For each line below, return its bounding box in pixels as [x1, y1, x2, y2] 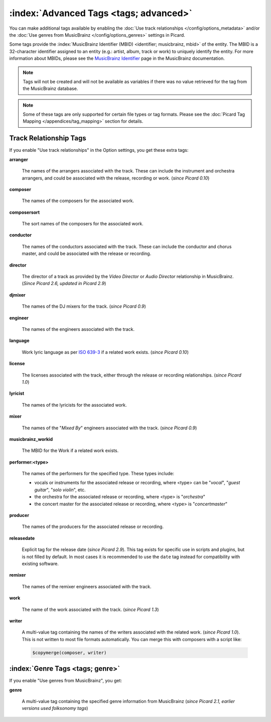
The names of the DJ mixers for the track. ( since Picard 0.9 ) [22, 303, 147, 309]
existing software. [22, 561, 59, 567]
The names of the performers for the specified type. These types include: [22, 471, 175, 477]
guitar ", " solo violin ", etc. [34, 487, 86, 493]
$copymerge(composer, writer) [32, 650, 107, 656]
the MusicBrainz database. [23, 85, 78, 92]
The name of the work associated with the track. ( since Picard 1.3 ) [22, 606, 159, 612]
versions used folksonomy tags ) [22, 705, 88, 711]
